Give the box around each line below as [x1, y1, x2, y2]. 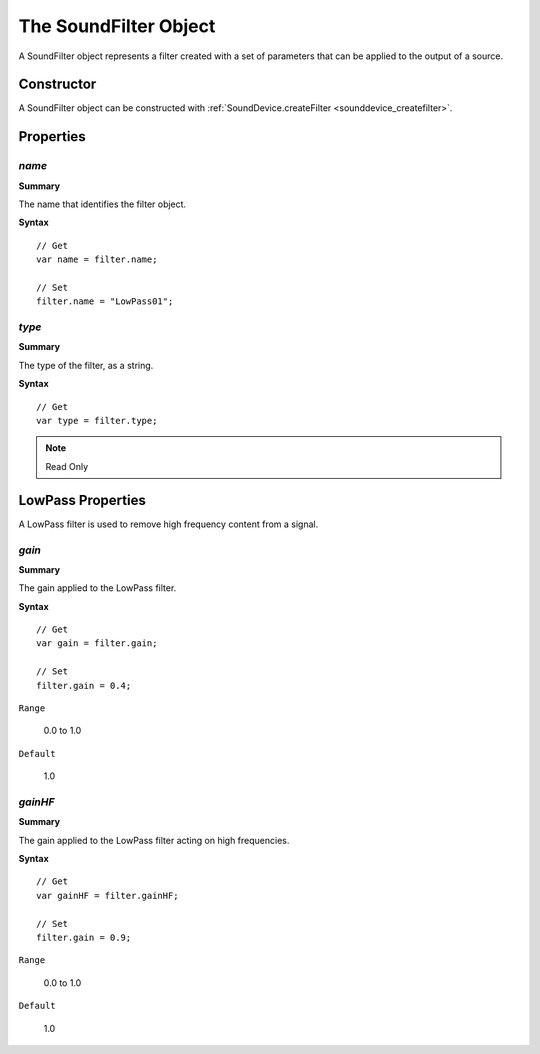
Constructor [18, 76, 97, 93]
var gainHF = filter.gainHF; [36, 890, 179, 901]
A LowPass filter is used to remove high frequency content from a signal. [18, 518, 319, 530]
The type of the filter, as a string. [18, 359, 154, 371]
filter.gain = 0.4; [36, 680, 132, 691]
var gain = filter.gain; [36, 638, 158, 649]
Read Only [45, 460, 89, 472]
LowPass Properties [18, 491, 147, 509]
